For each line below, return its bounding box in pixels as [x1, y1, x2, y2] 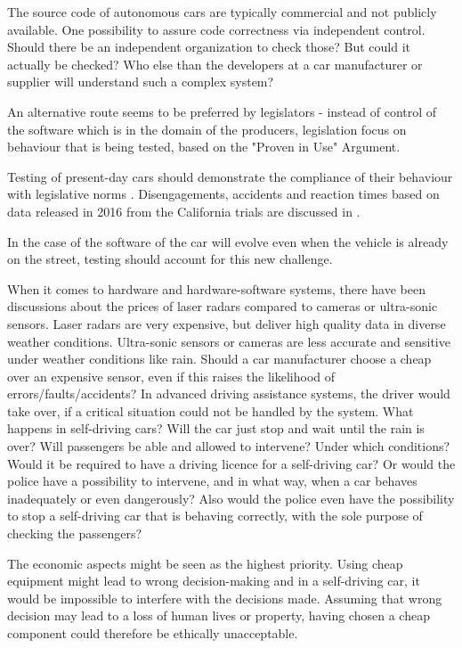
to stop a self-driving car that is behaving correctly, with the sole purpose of [7, 506, 423, 525]
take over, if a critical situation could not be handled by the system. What [7, 401, 414, 420]
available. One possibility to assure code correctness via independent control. [7, 20, 426, 38]
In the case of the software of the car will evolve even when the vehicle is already [7, 232, 449, 250]
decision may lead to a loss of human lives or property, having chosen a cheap [7, 606, 430, 625]
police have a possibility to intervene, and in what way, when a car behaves [7, 472, 417, 490]
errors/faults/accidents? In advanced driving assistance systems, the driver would [7, 384, 450, 403]
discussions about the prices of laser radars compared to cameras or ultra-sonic [7, 297, 438, 316]
